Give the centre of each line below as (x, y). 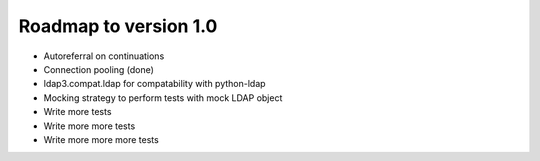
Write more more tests (89, 126)
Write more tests (77, 112)
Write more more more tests (101, 139)
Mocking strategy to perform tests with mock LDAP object (163, 97)
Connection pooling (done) (99, 69)
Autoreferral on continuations (104, 56)
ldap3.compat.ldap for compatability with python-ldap (154, 84)
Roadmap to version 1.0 (118, 26)
